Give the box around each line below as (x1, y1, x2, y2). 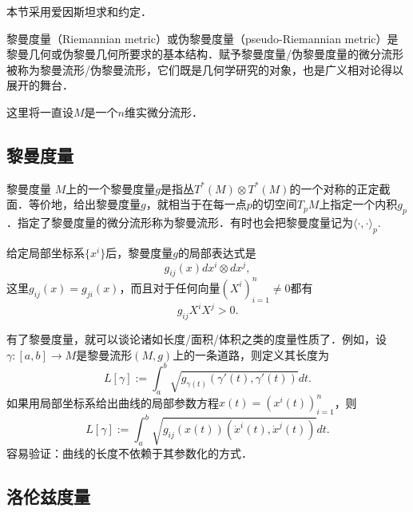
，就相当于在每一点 (145, 196, 247, 212)
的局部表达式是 (177, 244, 256, 260)
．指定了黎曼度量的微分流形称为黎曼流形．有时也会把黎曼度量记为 (6, 214, 353, 231)
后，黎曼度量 (105, 244, 173, 260)
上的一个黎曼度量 (66, 180, 156, 196)
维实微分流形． (125, 103, 203, 120)
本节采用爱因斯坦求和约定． (6, 3, 152, 19)
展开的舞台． (6, 77, 73, 93)
